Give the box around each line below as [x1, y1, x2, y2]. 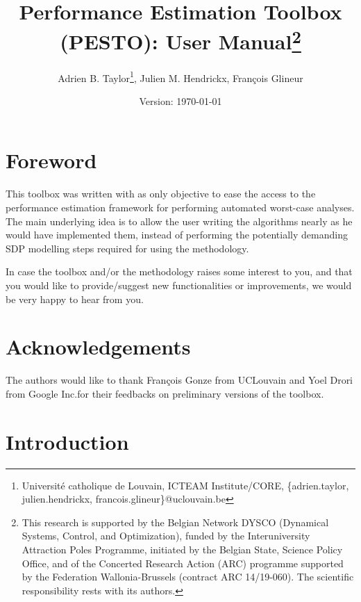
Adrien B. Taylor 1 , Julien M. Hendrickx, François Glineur [58, 68, 303, 85]
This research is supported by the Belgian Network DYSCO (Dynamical [22, 514, 329, 529]
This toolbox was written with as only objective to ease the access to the [6, 186, 316, 201]
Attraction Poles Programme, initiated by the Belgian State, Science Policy [22, 542, 343, 556]
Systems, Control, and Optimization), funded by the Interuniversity [22, 528, 310, 543]
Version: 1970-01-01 [139, 93, 222, 108]
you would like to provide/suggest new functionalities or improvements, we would [6, 277, 352, 292]
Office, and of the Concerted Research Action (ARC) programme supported [22, 555, 344, 570]
